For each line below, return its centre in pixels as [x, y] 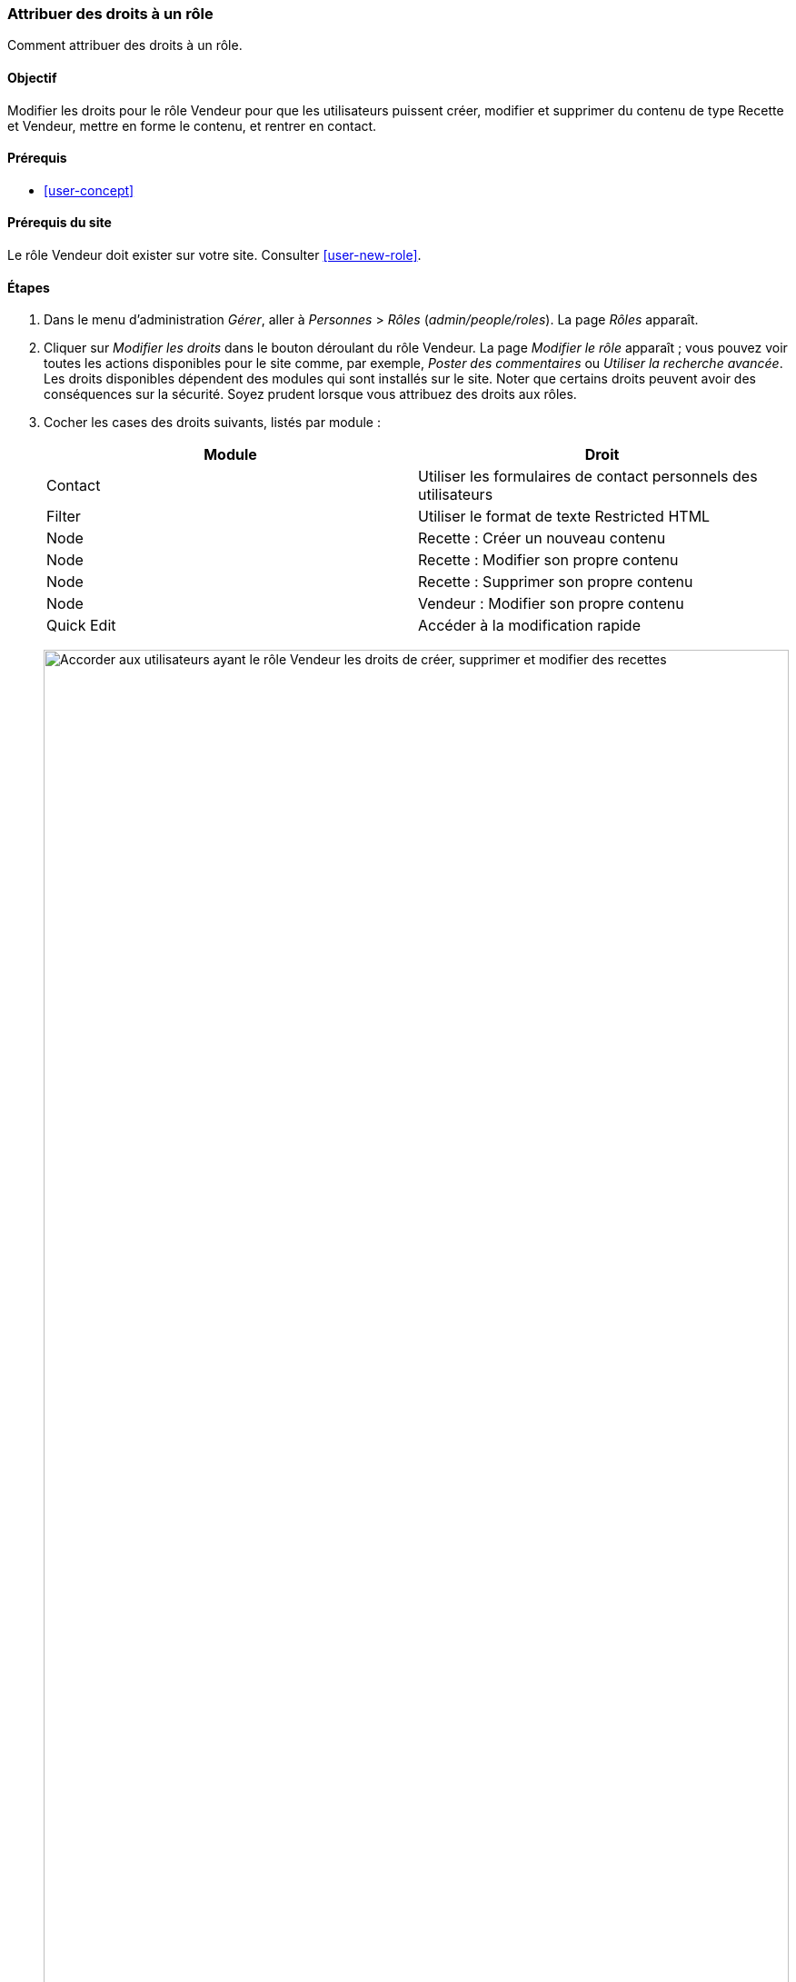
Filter [64, 517]
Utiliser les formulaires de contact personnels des [588, 477]
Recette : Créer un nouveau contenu [542, 538]
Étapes [29, 287]
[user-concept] [89, 190]
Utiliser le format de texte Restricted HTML [564, 517]
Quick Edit [81, 626]
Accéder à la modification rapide [529, 626]
